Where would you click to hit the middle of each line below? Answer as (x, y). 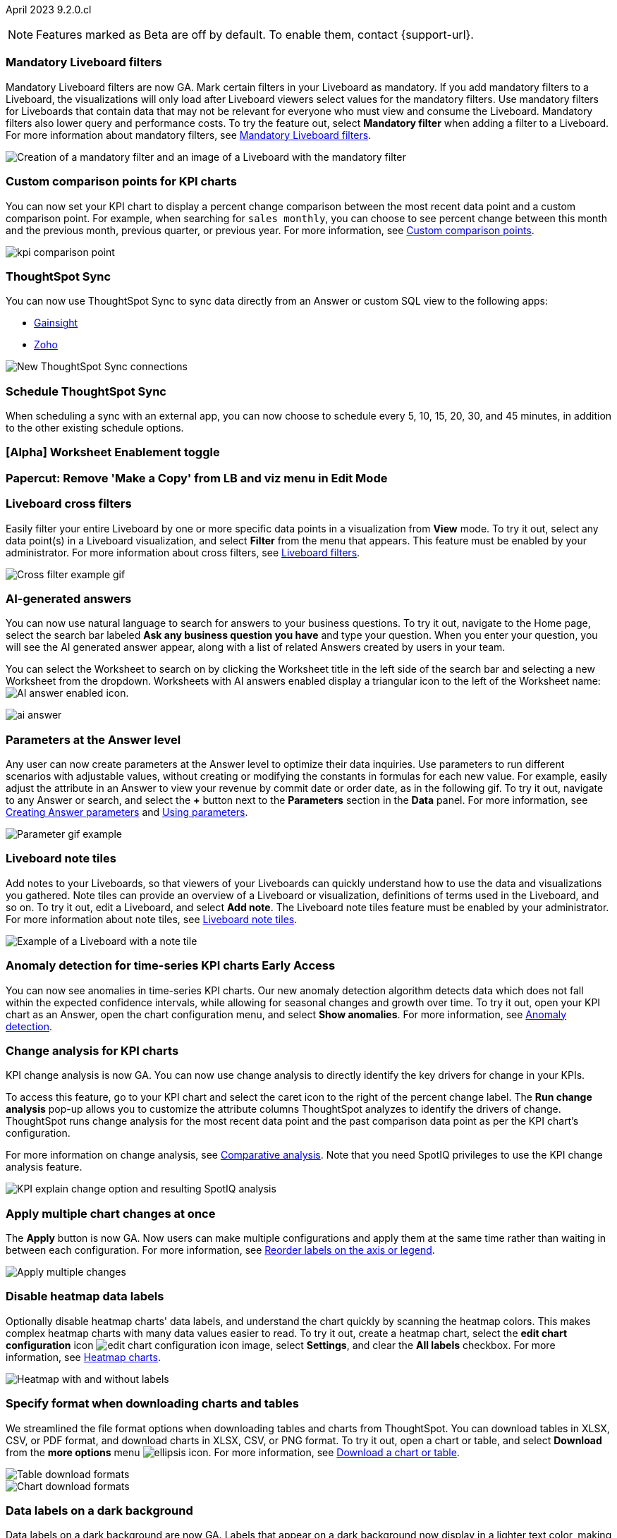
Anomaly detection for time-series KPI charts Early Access (171, 966)
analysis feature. (44, 1167)
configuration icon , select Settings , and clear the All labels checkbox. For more (281, 1345)
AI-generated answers (69, 598)
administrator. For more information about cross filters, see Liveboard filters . (183, 552)
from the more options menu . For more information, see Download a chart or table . (233, 1452)
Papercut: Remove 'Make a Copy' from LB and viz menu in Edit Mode (197, 478)
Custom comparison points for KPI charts (121, 182)
